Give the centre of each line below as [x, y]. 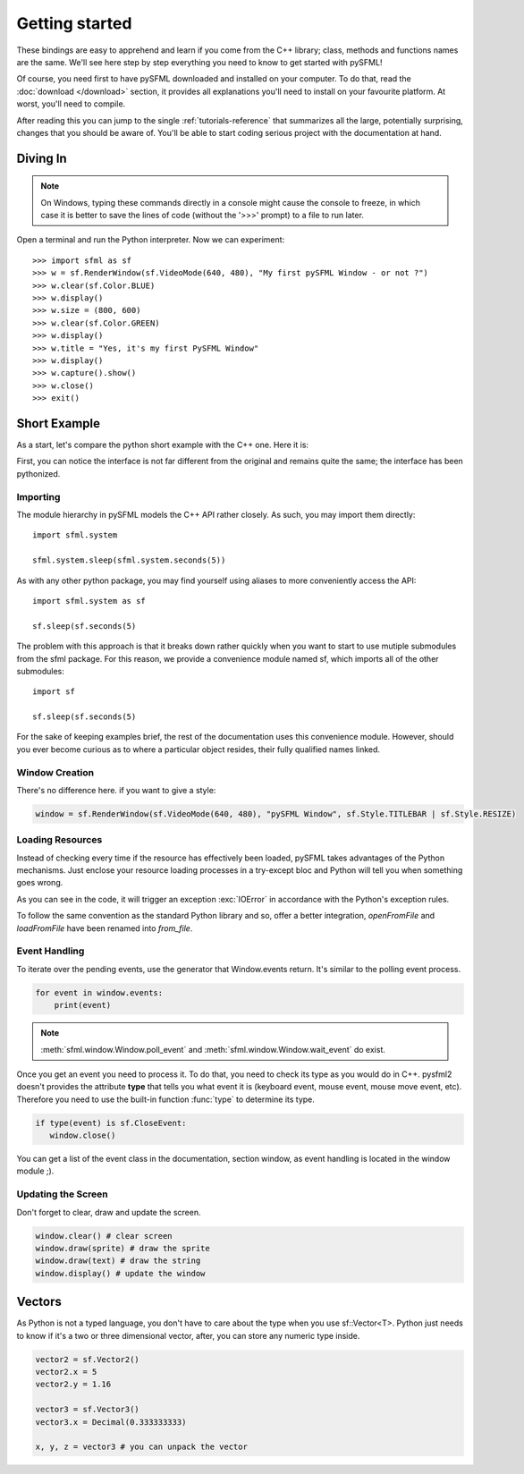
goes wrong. [40, 883]
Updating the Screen [63, 1194]
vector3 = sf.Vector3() [88, 1410]
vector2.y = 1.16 [73, 1385]
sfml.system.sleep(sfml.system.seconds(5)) [129, 560]
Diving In [42, 158]
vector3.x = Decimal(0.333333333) [111, 1422]
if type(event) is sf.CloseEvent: [111, 1123]
